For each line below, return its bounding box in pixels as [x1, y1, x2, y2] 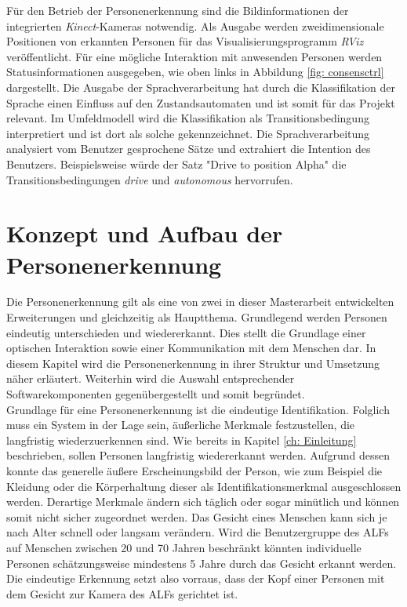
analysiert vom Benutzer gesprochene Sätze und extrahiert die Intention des [6, 140, 371, 157]
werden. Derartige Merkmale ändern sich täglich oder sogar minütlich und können [6, 493, 400, 510]
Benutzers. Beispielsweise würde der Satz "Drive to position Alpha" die [6, 155, 347, 172]
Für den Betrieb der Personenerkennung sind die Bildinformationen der [6, 2, 349, 18]
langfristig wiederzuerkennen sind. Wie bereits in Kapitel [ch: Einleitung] [6, 431, 357, 448]
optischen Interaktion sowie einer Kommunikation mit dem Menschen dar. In [6, 340, 376, 356]
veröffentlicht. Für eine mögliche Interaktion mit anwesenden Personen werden [6, 48, 383, 64]
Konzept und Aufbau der [6, 217, 283, 249]
